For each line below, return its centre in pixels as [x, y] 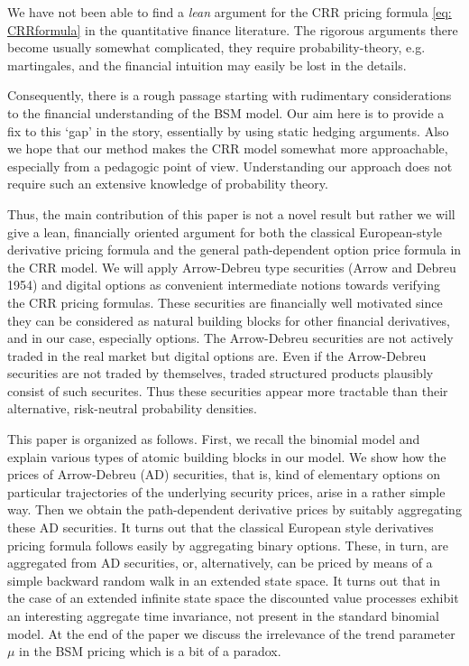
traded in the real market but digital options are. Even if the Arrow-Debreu [217, 355]
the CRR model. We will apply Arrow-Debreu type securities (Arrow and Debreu [232, 267]
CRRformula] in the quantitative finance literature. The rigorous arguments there [233, 29]
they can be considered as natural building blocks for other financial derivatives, [229, 320]
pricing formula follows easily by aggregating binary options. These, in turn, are [228, 545]
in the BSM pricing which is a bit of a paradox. [150, 651]
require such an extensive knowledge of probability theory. [168, 184]
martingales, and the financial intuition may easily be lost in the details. [207, 65]
